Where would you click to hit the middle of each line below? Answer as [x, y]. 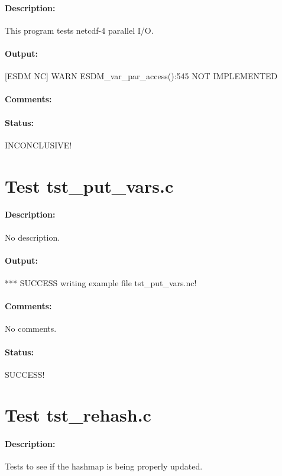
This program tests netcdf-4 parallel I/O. [79, 30]
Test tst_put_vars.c [89, 185]
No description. [33, 237]
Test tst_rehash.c [78, 415]
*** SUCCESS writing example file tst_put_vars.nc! [101, 282]
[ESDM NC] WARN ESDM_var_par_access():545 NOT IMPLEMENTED [141, 76]
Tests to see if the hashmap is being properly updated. [104, 466]
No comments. [31, 328]
